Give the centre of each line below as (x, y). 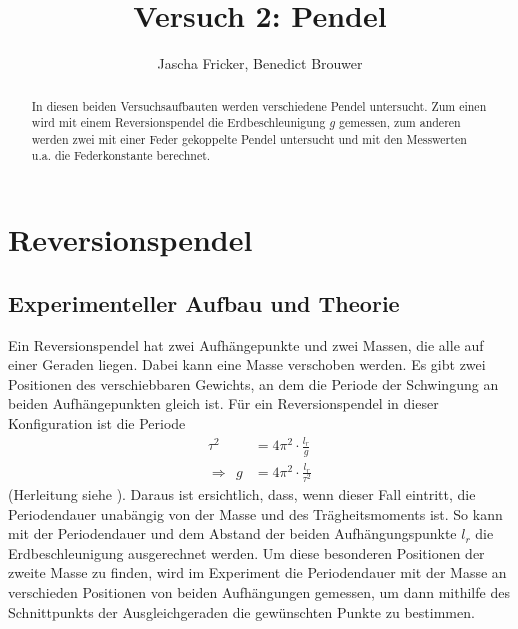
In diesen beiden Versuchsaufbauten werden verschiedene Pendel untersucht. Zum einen (259, 105)
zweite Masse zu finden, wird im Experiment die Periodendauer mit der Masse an (257, 572)
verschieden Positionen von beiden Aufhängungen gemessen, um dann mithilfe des (259, 591)
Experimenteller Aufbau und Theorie (204, 302)
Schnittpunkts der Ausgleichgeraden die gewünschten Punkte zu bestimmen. (241, 611)
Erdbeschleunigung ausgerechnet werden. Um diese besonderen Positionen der (246, 552)
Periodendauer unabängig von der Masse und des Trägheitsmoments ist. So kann (255, 513)
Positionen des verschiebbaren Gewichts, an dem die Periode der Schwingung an (253, 383)
